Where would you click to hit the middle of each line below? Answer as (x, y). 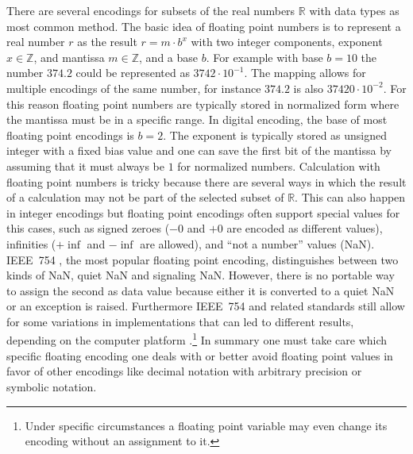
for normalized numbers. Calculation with (279, 165)
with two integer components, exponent (287, 42)
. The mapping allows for (305, 73)
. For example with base (264, 57)
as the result (107, 42)
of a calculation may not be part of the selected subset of (145, 197)
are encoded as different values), (305, 228)
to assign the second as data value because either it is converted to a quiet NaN (201, 290)
